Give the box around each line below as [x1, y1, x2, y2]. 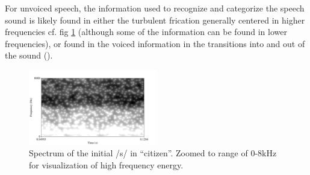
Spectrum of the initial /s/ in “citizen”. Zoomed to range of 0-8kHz [29, 147, 277, 159]
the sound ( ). [5, 49, 53, 62]
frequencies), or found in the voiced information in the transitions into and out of [5, 37, 305, 49]
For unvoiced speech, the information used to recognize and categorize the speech [5, 2, 305, 14]
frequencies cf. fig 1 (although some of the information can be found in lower [5, 25, 287, 38]
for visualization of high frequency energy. [29, 158, 184, 171]
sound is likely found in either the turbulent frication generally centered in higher [5, 13, 305, 26]
